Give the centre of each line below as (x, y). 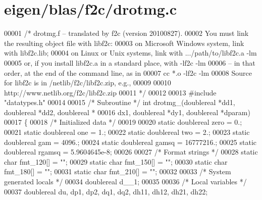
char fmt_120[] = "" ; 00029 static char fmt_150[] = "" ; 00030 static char (116, 161)
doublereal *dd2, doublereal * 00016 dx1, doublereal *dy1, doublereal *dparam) (127, 112)
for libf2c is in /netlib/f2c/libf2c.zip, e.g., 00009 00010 (88, 83)
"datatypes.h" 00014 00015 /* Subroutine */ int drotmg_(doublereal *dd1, (120, 102)
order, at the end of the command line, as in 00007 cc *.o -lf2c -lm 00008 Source (128, 72)
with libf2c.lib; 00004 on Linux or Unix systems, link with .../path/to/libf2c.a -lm (130, 53)
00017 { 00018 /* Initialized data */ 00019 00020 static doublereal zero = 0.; (123, 122)
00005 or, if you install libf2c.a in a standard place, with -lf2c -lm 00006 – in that (130, 62)
